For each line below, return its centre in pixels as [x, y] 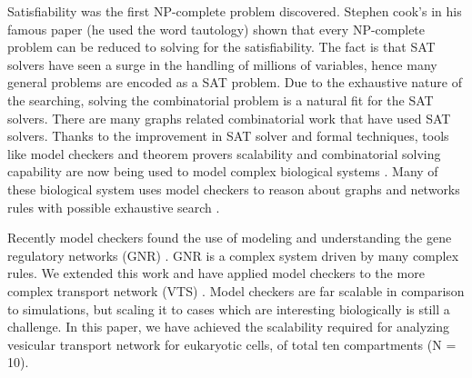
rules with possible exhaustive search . [114, 207]
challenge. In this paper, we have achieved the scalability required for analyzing [229, 327]
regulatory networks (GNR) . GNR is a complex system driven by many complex [233, 255]
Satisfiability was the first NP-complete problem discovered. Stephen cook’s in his [235, 11]
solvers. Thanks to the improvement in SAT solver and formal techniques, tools [228, 136]
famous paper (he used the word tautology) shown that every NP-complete [216, 29]
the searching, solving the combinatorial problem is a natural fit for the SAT [221, 99]
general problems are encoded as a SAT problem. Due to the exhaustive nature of [235, 82]
